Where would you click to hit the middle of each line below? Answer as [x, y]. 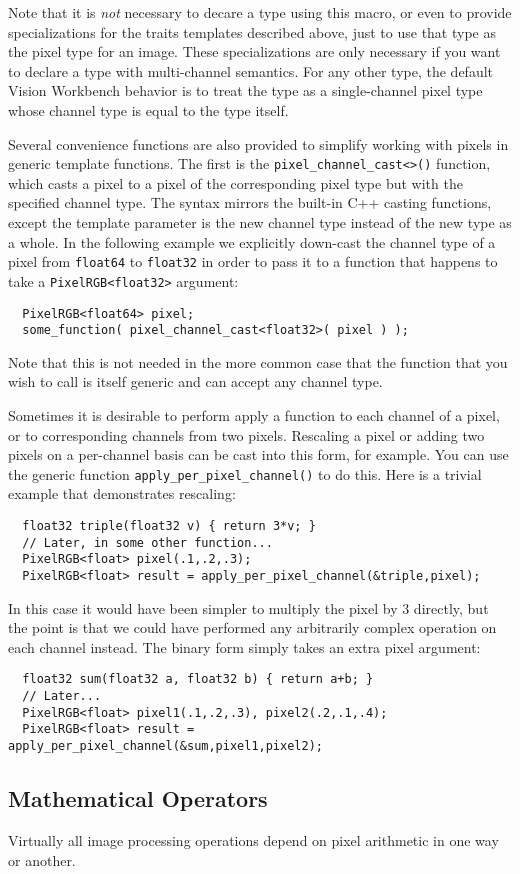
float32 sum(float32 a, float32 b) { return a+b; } [198, 679]
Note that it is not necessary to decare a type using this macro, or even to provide [260, 12]
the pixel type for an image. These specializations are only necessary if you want [254, 51]
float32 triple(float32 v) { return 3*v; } [169, 526]
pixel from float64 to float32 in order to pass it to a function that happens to [253, 261]
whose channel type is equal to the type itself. [148, 109]
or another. [42, 859]
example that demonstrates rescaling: [122, 493]
